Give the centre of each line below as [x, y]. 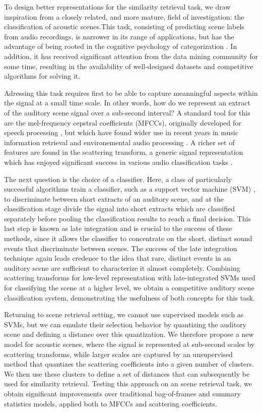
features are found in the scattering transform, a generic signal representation [124, 152]
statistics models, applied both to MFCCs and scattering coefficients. [111, 403]
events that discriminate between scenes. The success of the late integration [121, 248]
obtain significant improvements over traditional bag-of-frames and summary [122, 393]
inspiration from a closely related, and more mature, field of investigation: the [124, 16]
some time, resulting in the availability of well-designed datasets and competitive [129, 66]
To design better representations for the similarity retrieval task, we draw [117, 7]
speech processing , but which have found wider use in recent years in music [121, 132]
